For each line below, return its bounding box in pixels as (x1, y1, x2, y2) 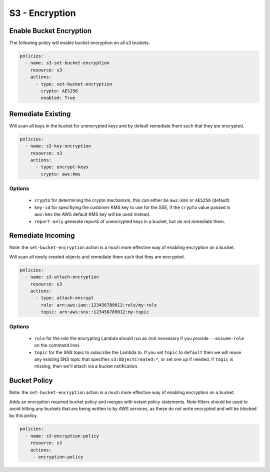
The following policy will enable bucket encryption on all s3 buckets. (9, 40, 150, 46)
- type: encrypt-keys (35, 164, 88, 170)
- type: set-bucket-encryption (35, 81, 112, 87)
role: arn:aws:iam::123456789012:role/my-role (40, 302, 157, 307)
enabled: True (40, 95, 75, 101)
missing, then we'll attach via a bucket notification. (34, 363, 138, 369)
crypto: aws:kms (40, 171, 81, 177)
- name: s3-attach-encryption (25, 274, 99, 280)
